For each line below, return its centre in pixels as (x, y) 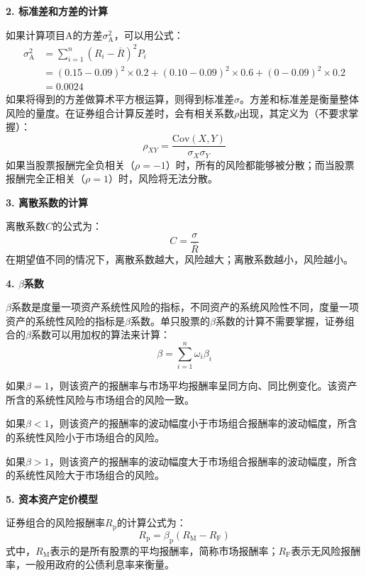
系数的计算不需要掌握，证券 (280, 320)
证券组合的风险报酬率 (55, 522)
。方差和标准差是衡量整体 (299, 99)
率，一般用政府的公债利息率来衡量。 (90, 564)
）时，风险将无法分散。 (163, 178)
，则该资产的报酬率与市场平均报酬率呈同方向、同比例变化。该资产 (203, 386)
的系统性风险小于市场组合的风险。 (85, 437)
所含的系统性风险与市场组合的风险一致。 (100, 399)
